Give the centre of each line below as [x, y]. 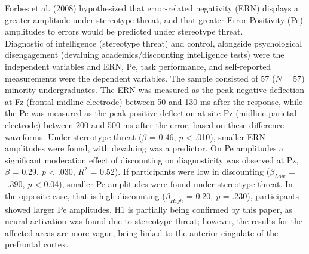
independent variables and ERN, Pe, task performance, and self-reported [138, 66]
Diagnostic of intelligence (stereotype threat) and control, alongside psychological [154, 43]
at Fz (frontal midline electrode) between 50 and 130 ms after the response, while [154, 101]
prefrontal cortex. [37, 244]
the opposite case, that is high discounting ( [85, 195]
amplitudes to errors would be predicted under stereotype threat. [124, 31]
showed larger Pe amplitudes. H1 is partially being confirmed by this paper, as [149, 209]
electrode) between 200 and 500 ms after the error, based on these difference [145, 124]
